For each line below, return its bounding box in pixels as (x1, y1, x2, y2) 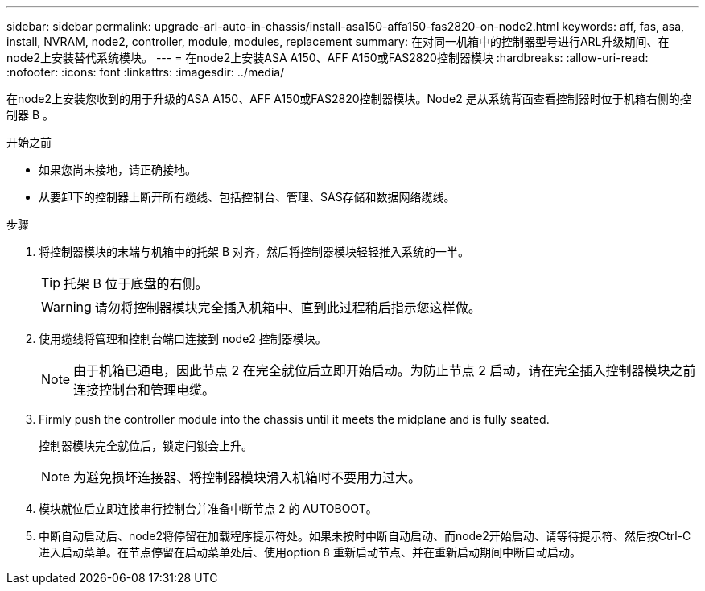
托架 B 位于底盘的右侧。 (64, 275, 208, 291)
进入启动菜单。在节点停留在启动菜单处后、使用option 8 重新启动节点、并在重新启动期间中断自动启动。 (39, 545, 581, 559)
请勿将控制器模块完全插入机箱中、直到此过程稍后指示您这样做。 (94, 300, 481, 316)
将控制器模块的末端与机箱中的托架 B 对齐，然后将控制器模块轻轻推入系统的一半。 (39, 245, 470, 258)
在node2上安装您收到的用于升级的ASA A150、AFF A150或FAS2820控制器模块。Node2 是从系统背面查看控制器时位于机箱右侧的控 (6, 92, 691, 105)
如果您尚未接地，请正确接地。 (39, 163, 196, 176)
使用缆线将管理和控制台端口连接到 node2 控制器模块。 (39, 332, 327, 345)
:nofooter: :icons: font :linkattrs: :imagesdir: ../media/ (6, 65, 285, 79)
